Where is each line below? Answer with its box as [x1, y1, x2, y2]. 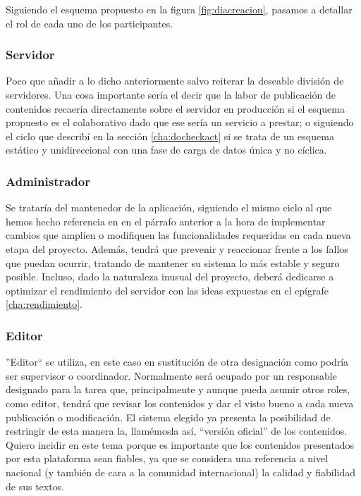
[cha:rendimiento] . [6, 297, 82, 311]
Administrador [6, 172, 90, 190]
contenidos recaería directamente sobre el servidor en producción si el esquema [6, 101, 345, 116]
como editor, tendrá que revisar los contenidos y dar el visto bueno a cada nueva [6, 395, 354, 410]
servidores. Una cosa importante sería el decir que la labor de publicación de [6, 87, 336, 101]
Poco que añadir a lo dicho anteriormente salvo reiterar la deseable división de [6, 73, 344, 88]
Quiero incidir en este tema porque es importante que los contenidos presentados [6, 437, 355, 452]
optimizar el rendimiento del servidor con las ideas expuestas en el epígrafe [6, 283, 329, 297]
